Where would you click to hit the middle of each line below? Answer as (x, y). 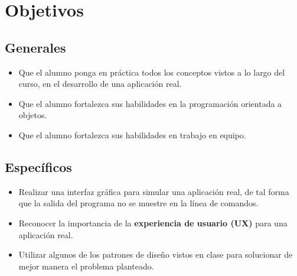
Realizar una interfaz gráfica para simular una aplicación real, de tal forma (154, 191)
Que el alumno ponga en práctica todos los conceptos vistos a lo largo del (152, 72)
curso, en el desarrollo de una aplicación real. (100, 84)
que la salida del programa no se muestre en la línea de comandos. (138, 203)
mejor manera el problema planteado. (86, 266)
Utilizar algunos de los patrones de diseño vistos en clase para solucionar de (156, 254)
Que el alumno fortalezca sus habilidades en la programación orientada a (150, 103)
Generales (35, 47)
